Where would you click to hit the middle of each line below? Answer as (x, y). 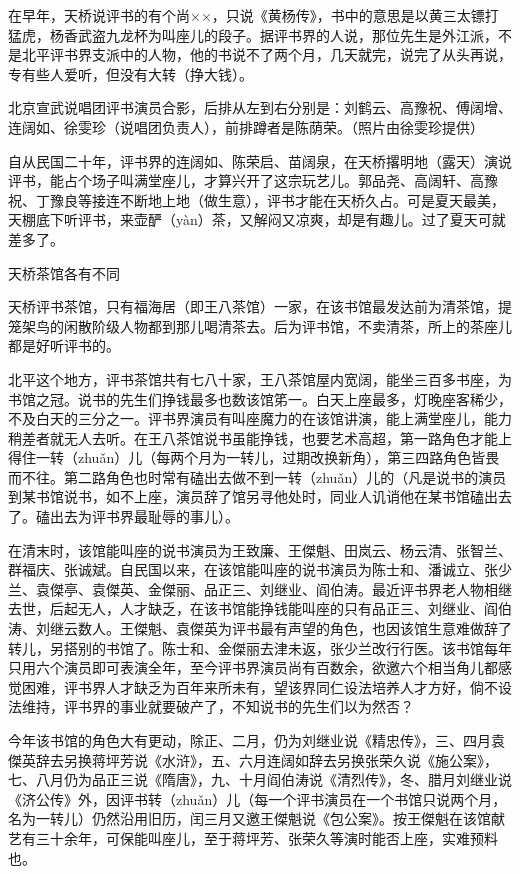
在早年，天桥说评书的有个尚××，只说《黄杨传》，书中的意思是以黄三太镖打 (253, 15)
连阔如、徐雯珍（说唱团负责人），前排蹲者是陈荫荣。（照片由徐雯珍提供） (246, 126)
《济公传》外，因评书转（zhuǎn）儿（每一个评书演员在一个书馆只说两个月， (257, 798)
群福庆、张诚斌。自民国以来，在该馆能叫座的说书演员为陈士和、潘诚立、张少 (260, 569)
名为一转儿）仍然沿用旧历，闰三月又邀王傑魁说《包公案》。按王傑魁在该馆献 (256, 818)
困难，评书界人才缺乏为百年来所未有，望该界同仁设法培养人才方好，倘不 (259, 686)
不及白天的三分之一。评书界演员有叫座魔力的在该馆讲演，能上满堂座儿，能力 (260, 418)
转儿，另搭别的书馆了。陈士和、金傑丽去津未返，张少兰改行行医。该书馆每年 (260, 647)
